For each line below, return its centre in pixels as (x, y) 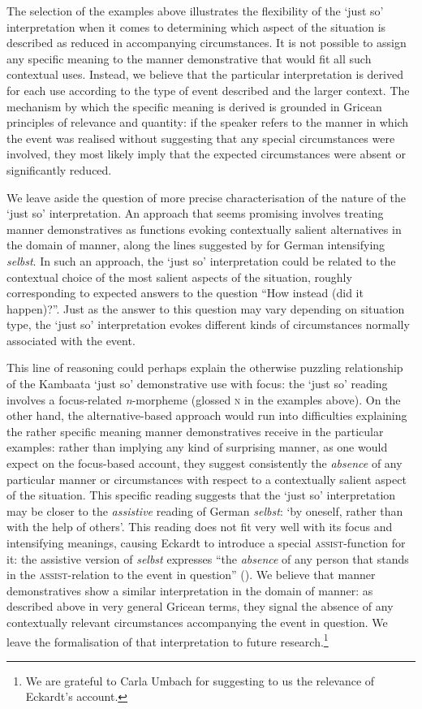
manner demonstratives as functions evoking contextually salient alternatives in (204, 229)
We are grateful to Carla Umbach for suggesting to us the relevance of (200, 680)
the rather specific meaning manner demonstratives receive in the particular (195, 431)
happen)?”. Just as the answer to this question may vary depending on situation (206, 308)
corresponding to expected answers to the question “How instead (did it (185, 293)
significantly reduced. (59, 169)
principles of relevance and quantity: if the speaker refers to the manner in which (208, 122)
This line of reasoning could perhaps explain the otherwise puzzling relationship (205, 367)
